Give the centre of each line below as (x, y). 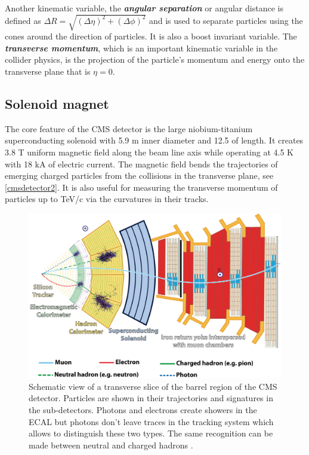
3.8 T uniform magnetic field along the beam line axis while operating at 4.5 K (149, 152)
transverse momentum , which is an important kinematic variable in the (141, 48)
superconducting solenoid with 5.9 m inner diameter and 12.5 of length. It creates (154, 140)
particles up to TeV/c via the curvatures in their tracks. (107, 199)
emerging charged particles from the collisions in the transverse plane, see (139, 175)
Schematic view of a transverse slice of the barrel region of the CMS (153, 386)
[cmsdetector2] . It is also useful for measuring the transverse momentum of (141, 187)
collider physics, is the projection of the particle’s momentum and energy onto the (155, 59)
